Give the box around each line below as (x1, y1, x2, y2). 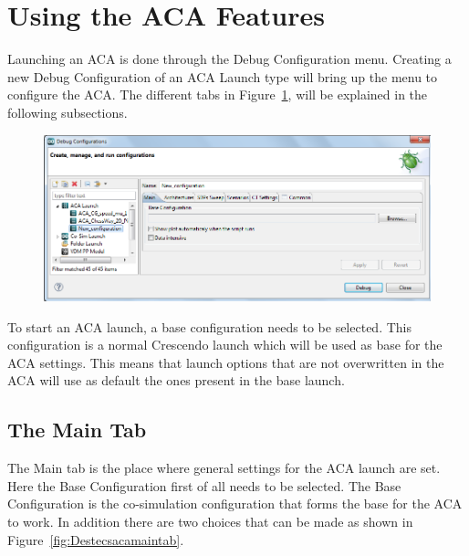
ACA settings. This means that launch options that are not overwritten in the (7, 352, 444, 372)
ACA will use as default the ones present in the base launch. (7, 371, 345, 390)
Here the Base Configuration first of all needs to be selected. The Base (7, 476, 401, 495)
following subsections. (7, 102, 128, 121)
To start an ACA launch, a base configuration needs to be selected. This (7, 317, 412, 336)
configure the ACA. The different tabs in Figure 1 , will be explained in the (7, 85, 428, 104)
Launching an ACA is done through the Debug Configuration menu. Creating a (7, 49, 452, 68)
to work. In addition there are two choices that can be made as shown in (7, 511, 413, 530)
